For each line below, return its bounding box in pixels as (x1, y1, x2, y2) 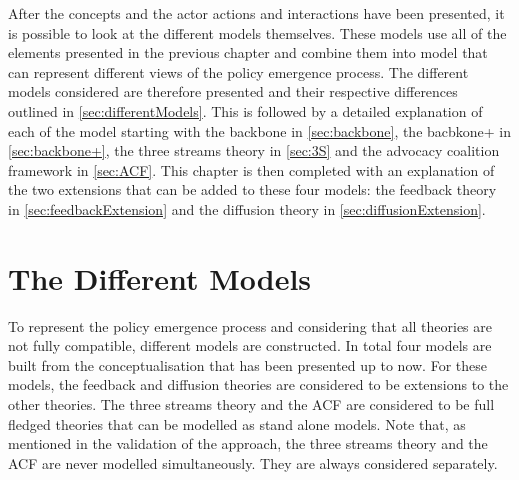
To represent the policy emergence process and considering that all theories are (8, 315, 493, 336)
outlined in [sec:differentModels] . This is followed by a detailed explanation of (8, 100, 483, 121)
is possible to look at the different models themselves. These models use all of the (8, 22, 507, 43)
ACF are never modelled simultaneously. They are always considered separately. (8, 452, 498, 473)
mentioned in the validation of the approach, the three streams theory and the (8, 433, 488, 454)
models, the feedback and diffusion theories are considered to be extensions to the (8, 374, 509, 395)
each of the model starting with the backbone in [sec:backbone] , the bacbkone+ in (8, 120, 512, 141)
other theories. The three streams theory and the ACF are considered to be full (8, 394, 495, 415)
